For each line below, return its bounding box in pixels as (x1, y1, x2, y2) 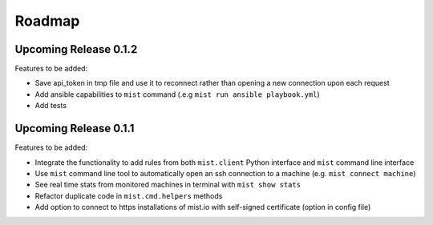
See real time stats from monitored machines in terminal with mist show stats (34, 180, 301, 190)
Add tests (34, 101, 67, 110)
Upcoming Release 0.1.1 (14, 122, 135, 135)
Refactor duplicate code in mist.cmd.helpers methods (34, 191, 223, 200)
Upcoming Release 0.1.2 (14, 42, 138, 56)
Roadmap (14, 12, 80, 30)
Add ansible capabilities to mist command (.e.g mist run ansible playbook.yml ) (34, 89, 320, 99)
